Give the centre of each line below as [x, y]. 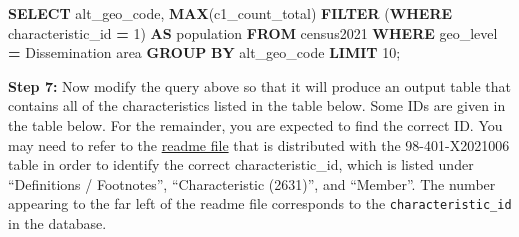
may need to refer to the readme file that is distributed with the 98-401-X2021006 [259, 144]
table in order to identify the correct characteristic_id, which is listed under [241, 164]
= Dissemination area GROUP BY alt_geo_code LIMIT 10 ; [204, 52]
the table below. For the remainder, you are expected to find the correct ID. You [255, 124]
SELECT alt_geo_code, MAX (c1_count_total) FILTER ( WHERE [230, 13]
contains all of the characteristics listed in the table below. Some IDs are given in [257, 105]
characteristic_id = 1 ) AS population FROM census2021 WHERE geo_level [253, 32]
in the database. [57, 223]
